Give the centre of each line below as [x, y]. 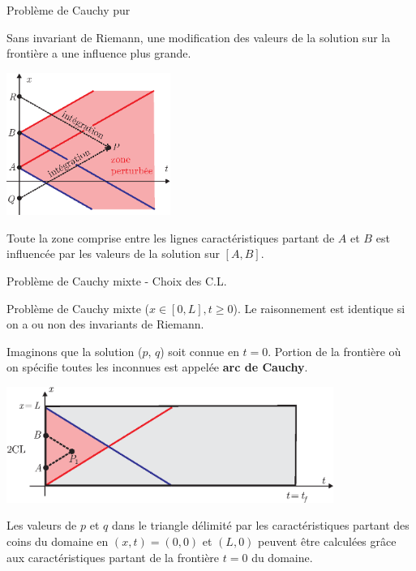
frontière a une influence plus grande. [99, 53]
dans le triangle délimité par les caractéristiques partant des [260, 525]
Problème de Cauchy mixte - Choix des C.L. [117, 280]
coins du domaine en [58, 541]
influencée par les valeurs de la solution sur [113, 253]
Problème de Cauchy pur [69, 10]
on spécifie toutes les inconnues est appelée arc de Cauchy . [157, 367]
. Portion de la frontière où [335, 351]
